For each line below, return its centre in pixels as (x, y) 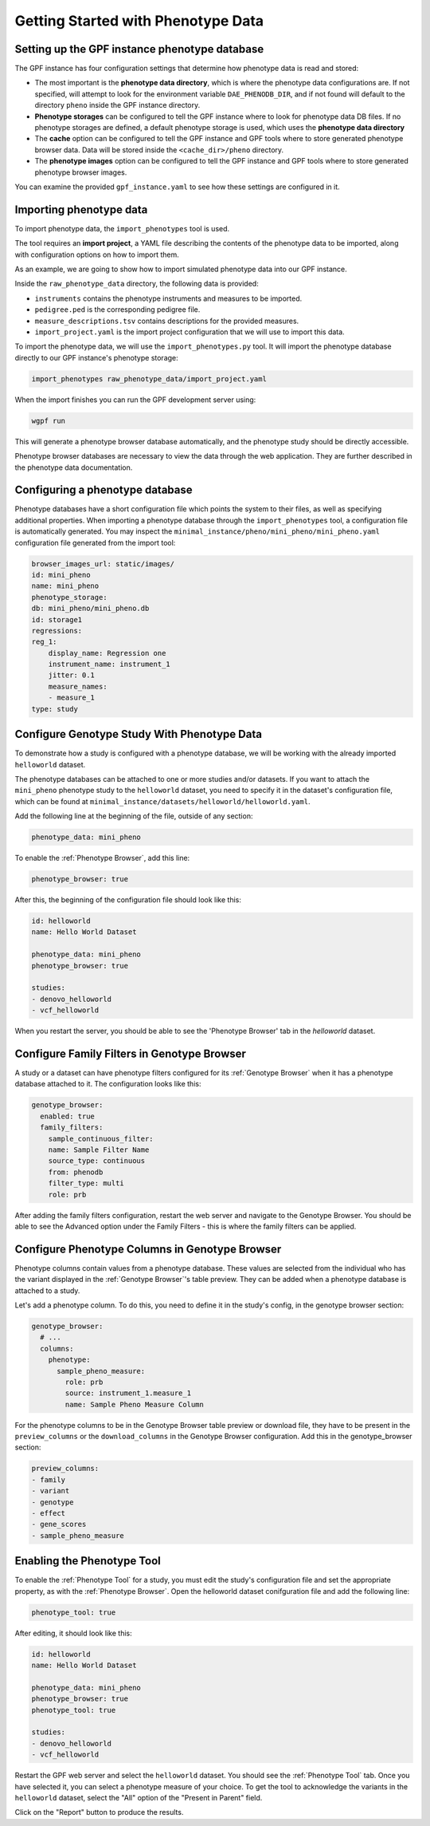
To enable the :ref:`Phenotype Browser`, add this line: (102, 858)
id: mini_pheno (61, 575)
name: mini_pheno (65, 586)
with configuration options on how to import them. (97, 254)
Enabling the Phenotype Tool (88, 1561)
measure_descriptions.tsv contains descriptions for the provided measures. (167, 321)
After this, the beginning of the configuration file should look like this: (128, 900)
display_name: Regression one (107, 653)
